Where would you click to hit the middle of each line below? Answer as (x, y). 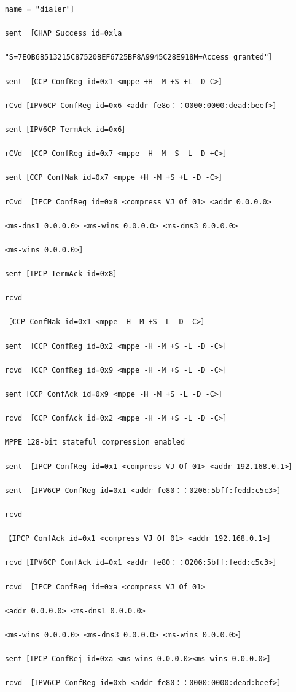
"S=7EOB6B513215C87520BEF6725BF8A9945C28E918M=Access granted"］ (140, 57)
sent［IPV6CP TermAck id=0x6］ (67, 129)
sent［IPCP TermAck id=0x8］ (63, 274)
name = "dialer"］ (41, 9)
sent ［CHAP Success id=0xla (63, 33)
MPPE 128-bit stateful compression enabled (95, 442)
